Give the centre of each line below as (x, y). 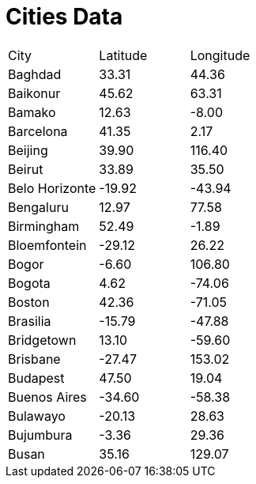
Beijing (28, 150)
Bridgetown (42, 340)
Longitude (220, 55)
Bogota (29, 283)
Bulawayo (37, 416)
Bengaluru (38, 207)
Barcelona (38, 131)
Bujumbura (40, 435)
